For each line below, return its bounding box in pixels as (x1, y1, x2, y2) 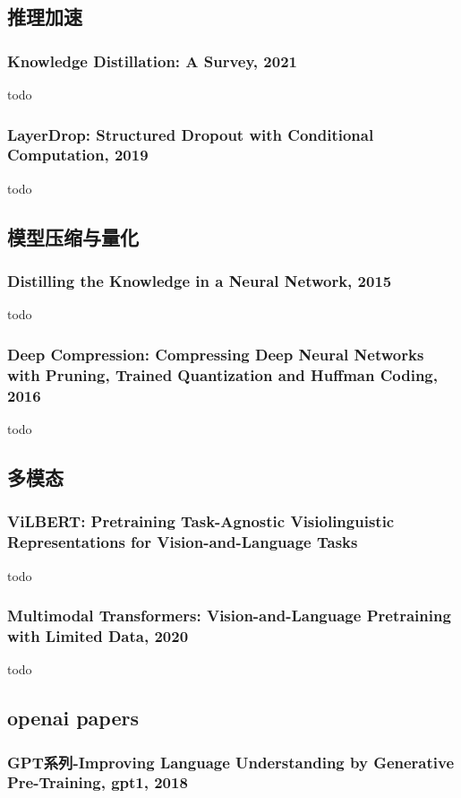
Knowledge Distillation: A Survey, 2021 (7, 49, 297, 72)
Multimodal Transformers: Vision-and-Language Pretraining (7, 604, 451, 627)
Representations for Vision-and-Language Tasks (7, 531, 358, 553)
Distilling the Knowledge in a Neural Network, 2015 (7, 270, 392, 292)
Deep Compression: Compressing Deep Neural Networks (7, 343, 424, 365)
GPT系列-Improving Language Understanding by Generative (7, 750, 455, 773)
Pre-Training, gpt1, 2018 (7, 771, 188, 794)
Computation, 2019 (7, 143, 149, 166)
